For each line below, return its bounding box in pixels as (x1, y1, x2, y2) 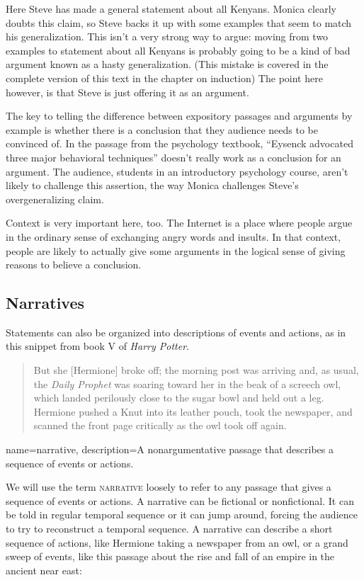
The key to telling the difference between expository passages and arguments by (6, 108, 353, 123)
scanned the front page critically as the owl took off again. (33, 418, 287, 433)
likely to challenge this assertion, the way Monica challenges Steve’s (6, 178, 299, 193)
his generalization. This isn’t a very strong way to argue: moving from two (6, 29, 329, 44)
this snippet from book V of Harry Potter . (6, 339, 189, 353)
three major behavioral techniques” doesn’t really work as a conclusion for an (6, 149, 341, 164)
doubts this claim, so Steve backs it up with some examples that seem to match (6, 15, 352, 30)
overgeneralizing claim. (6, 191, 104, 206)
